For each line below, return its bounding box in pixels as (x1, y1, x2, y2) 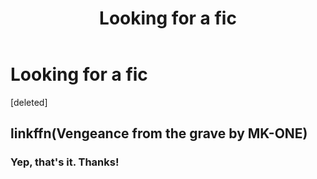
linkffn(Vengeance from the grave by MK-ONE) (10, 125, 308, 142)
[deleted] (10, 96, 48, 108)
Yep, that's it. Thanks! (10, 155, 120, 169)
